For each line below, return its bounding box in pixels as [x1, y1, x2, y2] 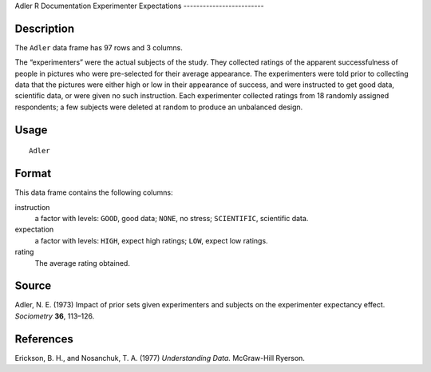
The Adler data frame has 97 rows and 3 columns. [14, 42, 184, 52]
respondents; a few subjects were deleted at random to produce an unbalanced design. [14, 102, 303, 112]
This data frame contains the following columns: [14, 188, 173, 197]
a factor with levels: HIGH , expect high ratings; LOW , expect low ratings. [34, 235, 268, 245]
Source [14, 279, 52, 293]
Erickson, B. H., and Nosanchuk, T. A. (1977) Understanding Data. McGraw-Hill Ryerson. [14, 353, 305, 362]
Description [14, 22, 75, 35]
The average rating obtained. [34, 258, 131, 267]
